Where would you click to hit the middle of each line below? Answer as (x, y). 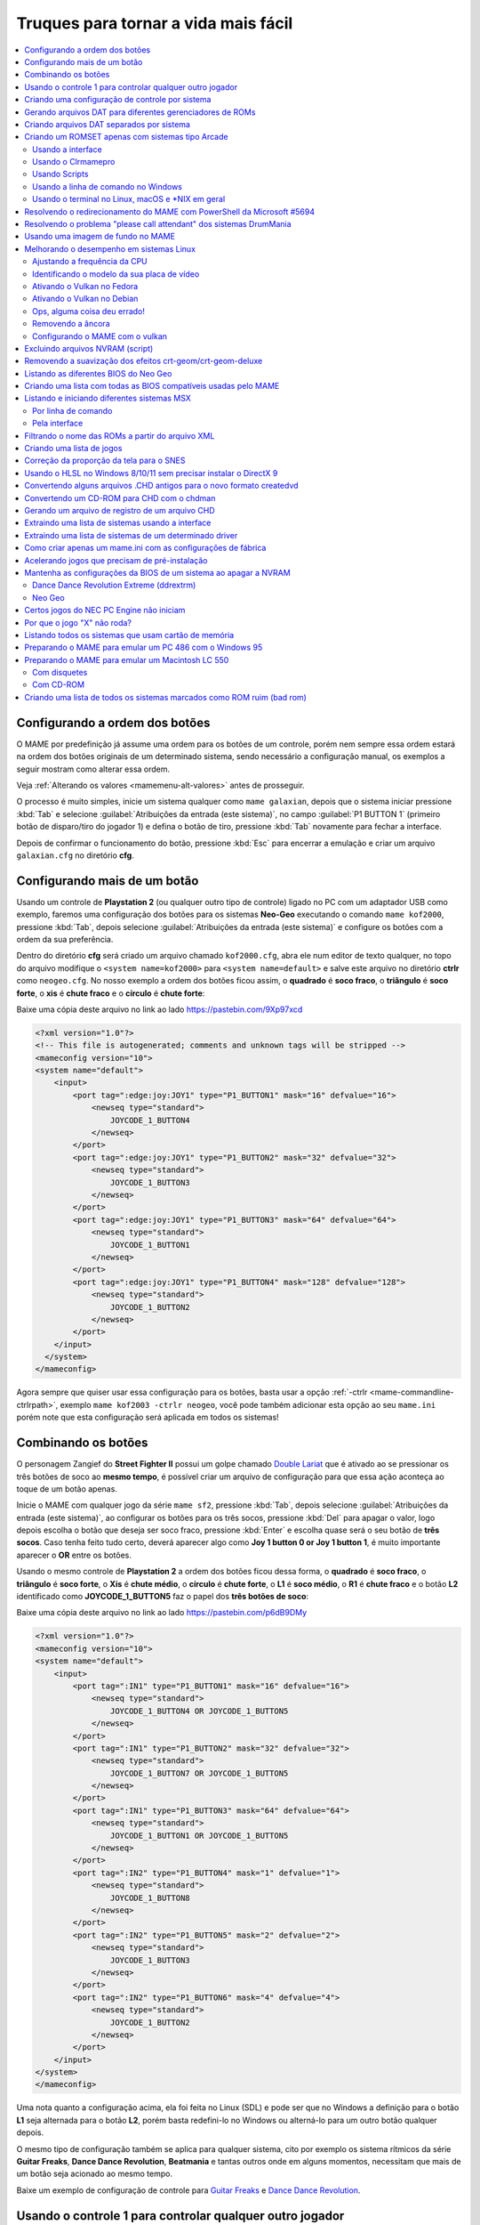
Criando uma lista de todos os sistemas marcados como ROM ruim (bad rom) (165, 697)
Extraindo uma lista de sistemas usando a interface (118, 523)
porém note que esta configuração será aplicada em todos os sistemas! (148, 1417)
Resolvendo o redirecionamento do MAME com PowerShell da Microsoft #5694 (170, 211)
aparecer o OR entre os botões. (74, 1555)
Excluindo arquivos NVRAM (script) (89, 348)
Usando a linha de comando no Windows (107, 186)
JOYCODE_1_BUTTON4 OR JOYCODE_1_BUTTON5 (199, 1711)
